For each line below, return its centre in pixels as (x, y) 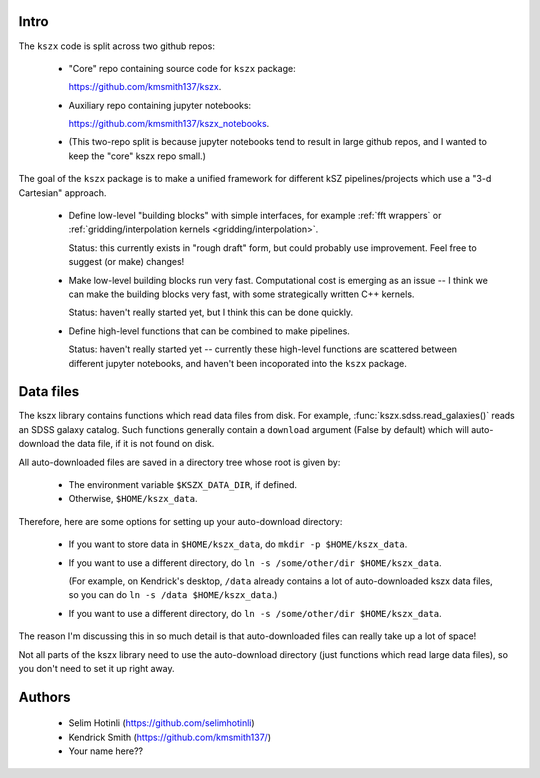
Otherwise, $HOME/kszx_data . (133, 499)
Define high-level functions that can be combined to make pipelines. (209, 331)
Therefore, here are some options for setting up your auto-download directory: (180, 521)
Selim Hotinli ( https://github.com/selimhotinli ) (161, 723)
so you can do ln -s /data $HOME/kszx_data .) (173, 595)
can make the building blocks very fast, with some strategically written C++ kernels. (241, 294)
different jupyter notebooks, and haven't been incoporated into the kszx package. (237, 363)
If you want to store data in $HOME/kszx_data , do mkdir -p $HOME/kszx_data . (238, 544)
